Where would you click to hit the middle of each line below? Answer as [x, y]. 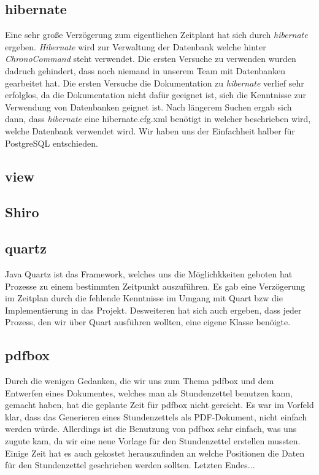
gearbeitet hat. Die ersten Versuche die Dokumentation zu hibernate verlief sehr [155, 83]
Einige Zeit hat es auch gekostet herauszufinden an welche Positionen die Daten [155, 453]
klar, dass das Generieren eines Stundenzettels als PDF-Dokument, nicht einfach [156, 416]
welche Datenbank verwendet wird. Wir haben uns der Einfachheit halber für [150, 130]
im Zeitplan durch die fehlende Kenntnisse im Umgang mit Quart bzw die [144, 298]
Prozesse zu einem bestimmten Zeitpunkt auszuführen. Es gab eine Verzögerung [155, 286]
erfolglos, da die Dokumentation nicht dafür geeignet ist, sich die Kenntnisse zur [156, 95]
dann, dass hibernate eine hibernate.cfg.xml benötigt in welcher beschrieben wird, [158, 119]
